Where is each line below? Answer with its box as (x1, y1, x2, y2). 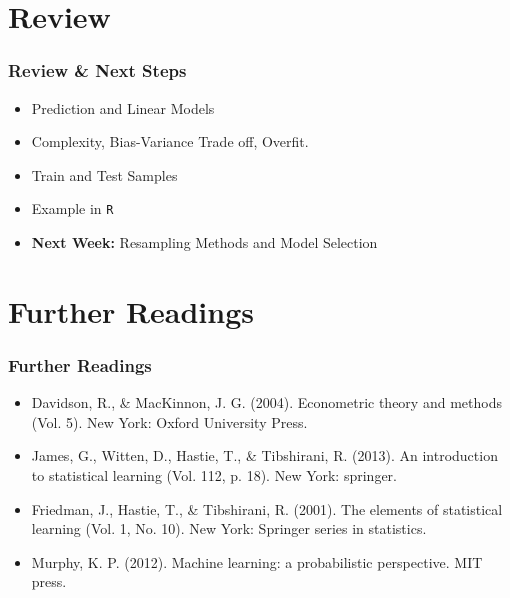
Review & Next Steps (8, 58, 187, 83)
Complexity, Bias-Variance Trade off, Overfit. (31, 131, 309, 152)
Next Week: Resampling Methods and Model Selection (31, 232, 378, 253)
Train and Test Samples (31, 164, 178, 185)
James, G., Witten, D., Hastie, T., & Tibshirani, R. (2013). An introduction (31, 445, 498, 466)
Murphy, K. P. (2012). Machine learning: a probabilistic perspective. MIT (31, 551, 483, 572)
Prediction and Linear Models (31, 97, 215, 118)
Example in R (31, 198, 114, 219)
